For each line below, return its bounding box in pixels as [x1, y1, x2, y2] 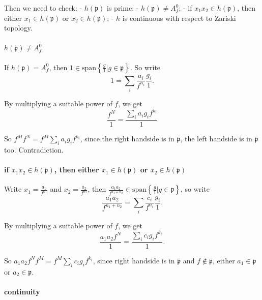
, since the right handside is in [80, 133, 174, 144]
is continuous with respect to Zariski [122, 12, 236, 23]
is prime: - [107, 3, 139, 13]
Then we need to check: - [4, 3, 82, 13]
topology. [4, 22, 33, 33]
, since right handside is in [93, 255, 175, 265]
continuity [4, 286, 40, 296]
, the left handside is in [180, 133, 252, 144]
